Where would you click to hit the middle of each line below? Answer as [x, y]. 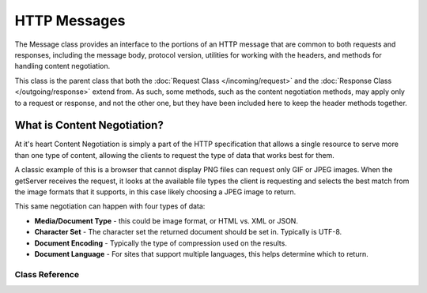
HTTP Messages [70, 21]
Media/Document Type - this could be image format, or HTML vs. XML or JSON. [166, 220]
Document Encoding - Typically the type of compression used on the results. [161, 243]
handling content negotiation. [62, 66]
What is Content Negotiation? [89, 125]
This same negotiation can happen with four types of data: [110, 206]
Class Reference [47, 274]
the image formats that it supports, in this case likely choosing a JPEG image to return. [155, 192]
